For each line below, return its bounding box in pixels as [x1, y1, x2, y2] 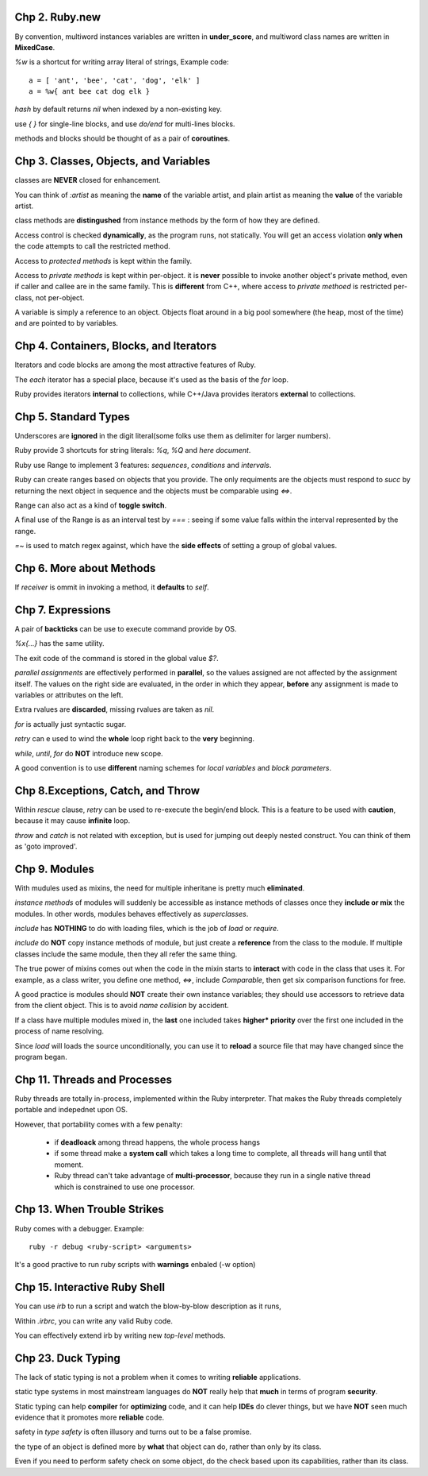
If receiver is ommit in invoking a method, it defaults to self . [14, 582, 209, 592]
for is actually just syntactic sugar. [14, 719, 127, 728]
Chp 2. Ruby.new [14, 10, 101, 24]
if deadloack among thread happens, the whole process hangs [54, 1138, 261, 1147]
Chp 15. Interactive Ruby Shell [14, 1281, 166, 1294]
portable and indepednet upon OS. [14, 1105, 128, 1115]
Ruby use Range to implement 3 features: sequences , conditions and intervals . [14, 460, 272, 469]
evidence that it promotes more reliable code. [14, 1412, 165, 1422]
